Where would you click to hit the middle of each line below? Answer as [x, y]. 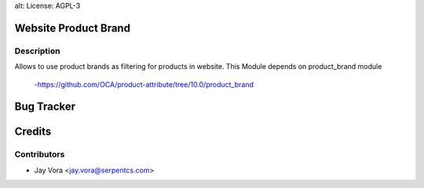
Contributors [40, 154]
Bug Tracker [45, 107]
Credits [33, 132]
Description [37, 51]
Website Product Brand [73, 28]
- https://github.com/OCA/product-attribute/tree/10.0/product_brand [144, 84]
